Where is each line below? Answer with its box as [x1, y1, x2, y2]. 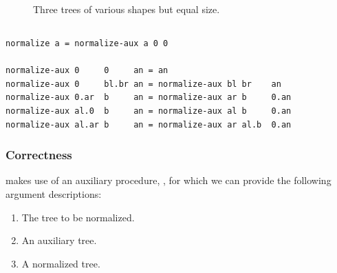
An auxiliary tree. [21, 233, 97, 247]
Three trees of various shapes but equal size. [33, 2, 220, 16]
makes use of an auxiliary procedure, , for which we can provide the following [6, 173, 331, 188]
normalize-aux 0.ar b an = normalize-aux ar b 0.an [6, 92, 292, 103]
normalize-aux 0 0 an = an [6, 65, 168, 76]
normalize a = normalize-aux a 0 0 [6, 38, 168, 48]
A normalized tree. [21, 256, 100, 270]
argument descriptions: [6, 186, 102, 201]
